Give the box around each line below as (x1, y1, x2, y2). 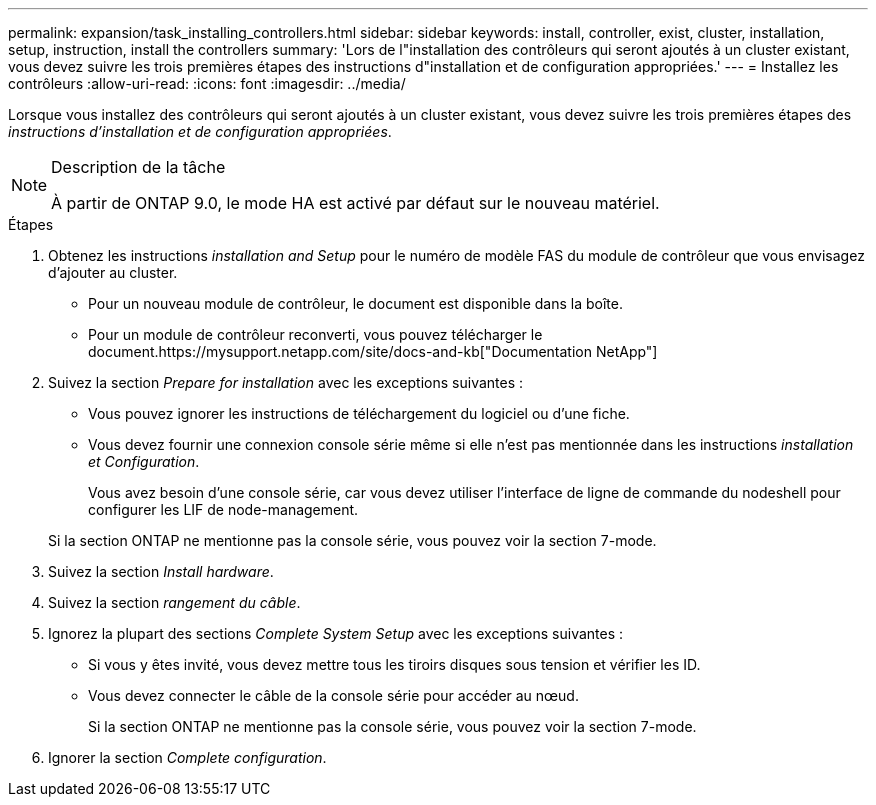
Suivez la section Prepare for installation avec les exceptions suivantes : (48, 374, 524, 391)
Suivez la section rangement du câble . (48, 594, 301, 611)
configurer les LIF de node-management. (88, 501, 359, 518)
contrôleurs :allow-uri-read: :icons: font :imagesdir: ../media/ (8, 75, 406, 92)
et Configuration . (88, 453, 200, 470)
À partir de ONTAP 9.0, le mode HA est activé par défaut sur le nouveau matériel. (51, 193, 660, 213)
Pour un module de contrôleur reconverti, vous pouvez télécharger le (88, 326, 543, 343)
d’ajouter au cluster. (48, 264, 178, 281)
